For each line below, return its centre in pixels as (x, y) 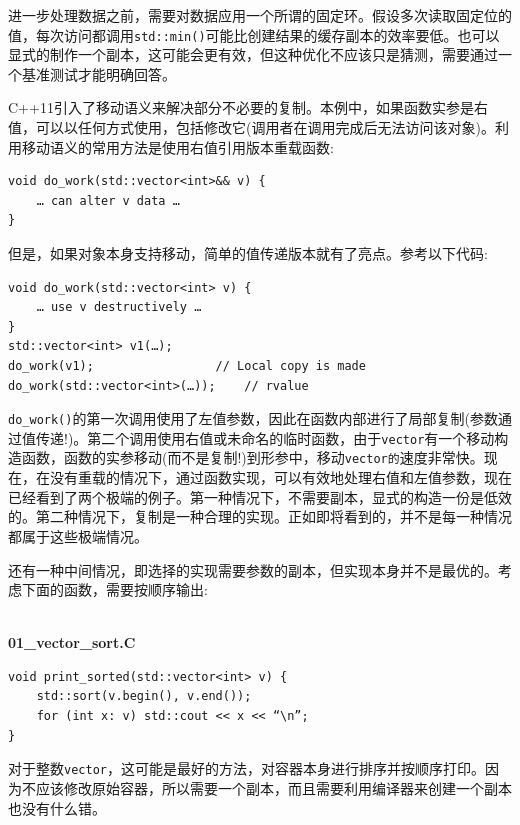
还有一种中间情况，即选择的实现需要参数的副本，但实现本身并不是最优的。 (253, 569)
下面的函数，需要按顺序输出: (114, 589)
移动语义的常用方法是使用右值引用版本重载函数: (177, 146)
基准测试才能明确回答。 (98, 73)
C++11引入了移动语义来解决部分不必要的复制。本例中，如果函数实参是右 (248, 107)
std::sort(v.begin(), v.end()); (144, 696)
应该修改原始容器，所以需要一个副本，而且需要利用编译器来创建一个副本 (273, 787)
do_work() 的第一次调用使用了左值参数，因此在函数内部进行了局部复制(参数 (253, 418)
